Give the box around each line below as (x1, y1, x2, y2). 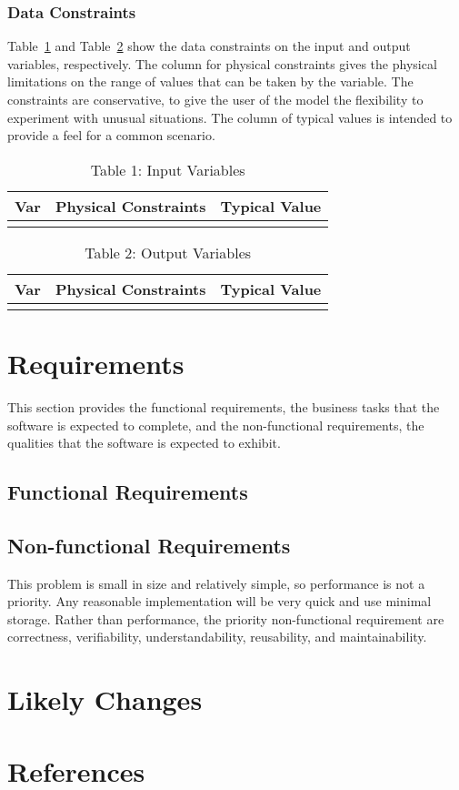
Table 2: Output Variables (85, 241, 252, 263)
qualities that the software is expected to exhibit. (7, 433, 281, 452)
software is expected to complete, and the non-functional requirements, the (7, 415, 424, 434)
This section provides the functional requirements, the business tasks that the (7, 397, 440, 416)
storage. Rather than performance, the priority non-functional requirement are (7, 609, 444, 628)
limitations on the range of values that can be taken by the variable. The (7, 72, 414, 91)
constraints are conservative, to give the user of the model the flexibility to (7, 90, 424, 108)
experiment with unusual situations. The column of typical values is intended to (7, 107, 453, 127)
